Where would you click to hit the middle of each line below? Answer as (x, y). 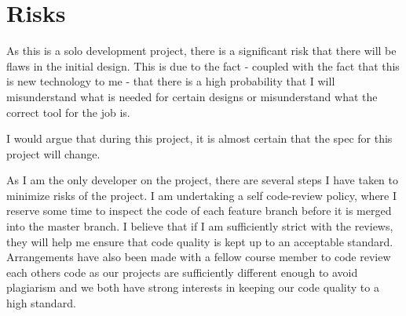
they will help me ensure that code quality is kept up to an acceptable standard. (200, 241)
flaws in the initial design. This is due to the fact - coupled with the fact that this (203, 65)
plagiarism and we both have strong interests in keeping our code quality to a (193, 287)
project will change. (53, 153)
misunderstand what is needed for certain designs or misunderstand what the (192, 96)
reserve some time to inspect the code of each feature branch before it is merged (199, 211)
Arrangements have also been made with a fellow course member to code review (199, 257)
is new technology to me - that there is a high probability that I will (171, 81)
